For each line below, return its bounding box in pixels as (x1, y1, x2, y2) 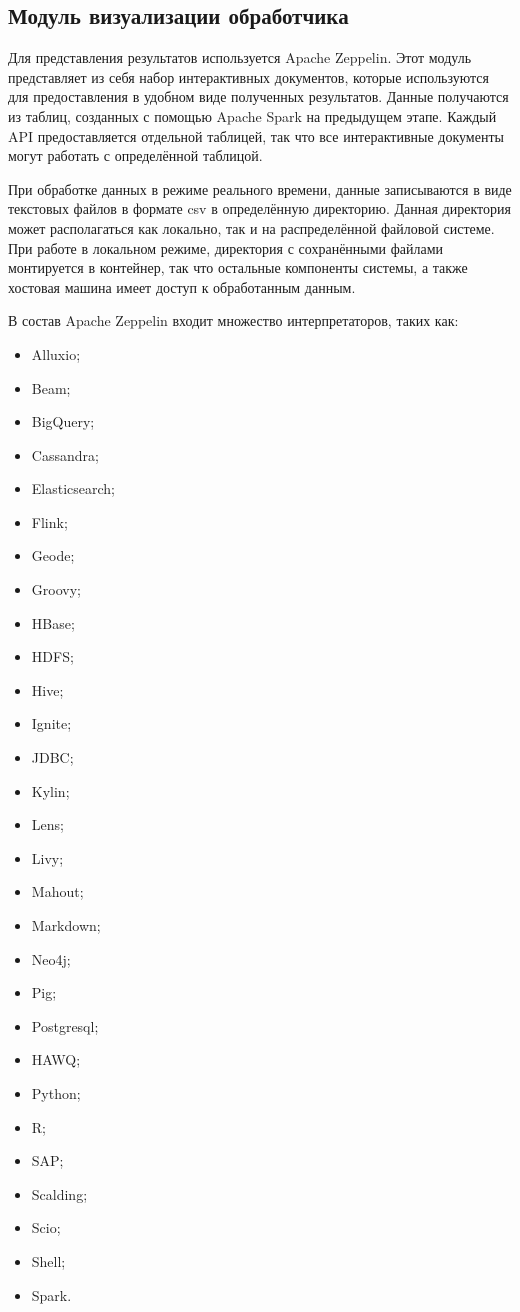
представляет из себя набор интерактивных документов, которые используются (8, 66, 489, 87)
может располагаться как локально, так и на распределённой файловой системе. (8, 217, 495, 238)
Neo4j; (31, 948, 71, 969)
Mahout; (31, 881, 84, 902)
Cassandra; (31, 444, 99, 465)
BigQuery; (31, 411, 95, 432)
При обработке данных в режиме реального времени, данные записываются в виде (8, 178, 512, 199)
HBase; (31, 612, 75, 633)
